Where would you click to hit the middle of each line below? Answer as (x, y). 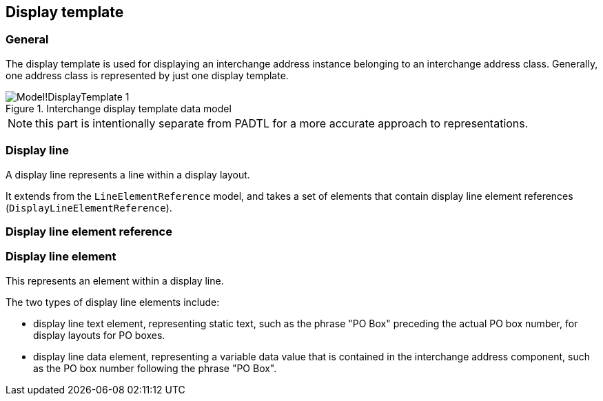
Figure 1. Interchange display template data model (119, 108)
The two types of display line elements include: (113, 302)
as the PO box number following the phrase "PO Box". (155, 368)
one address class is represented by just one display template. (147, 75)
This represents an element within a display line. (115, 280)
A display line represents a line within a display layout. (128, 174)
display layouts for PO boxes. (99, 335)
